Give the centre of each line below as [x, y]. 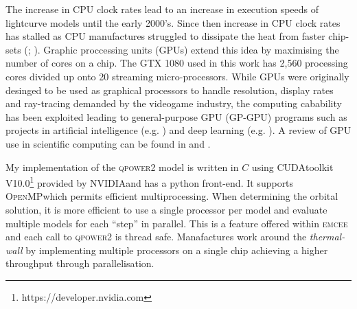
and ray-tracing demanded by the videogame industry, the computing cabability [174, 103]
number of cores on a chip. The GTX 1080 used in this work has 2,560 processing [177, 63]
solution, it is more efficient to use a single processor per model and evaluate [166, 209]
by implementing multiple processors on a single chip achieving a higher [177, 250]
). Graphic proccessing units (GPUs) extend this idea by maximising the [186, 49]
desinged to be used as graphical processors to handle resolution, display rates [170, 90]
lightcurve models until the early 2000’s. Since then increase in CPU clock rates [173, 22]
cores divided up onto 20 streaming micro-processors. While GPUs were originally [177, 76]
